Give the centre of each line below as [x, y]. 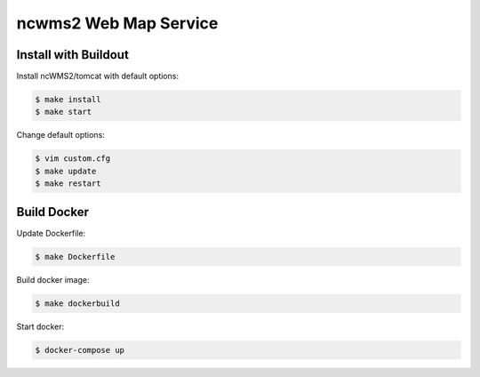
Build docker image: [53, 279]
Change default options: [61, 135]
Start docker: [40, 326]
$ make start [64, 112]
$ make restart [68, 184]
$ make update [66, 171]
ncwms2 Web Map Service [117, 23]
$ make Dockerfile [75, 257]
